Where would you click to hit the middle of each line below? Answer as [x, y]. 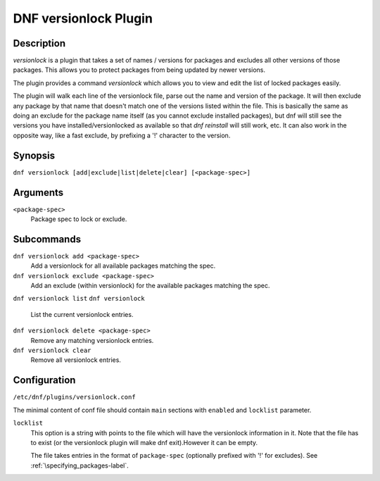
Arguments [38, 193]
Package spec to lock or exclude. [79, 219]
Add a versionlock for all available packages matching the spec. [123, 266]
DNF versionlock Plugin [83, 18]
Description [39, 43]
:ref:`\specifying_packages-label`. [80, 466]
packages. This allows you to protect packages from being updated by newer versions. [139, 70]
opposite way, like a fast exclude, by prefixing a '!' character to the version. [122, 135]
